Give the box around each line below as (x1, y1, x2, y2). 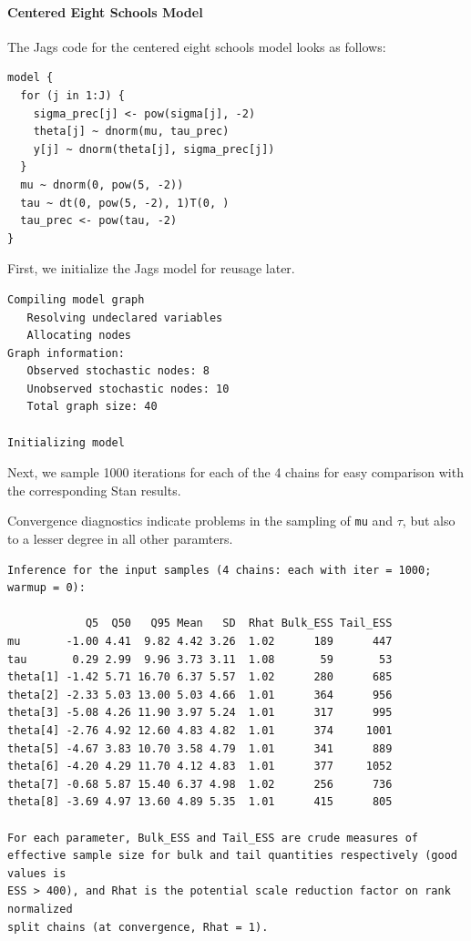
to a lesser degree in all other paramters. (7, 529, 233, 548)
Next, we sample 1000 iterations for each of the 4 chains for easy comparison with (7, 463, 464, 482)
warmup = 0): (7, 581, 86, 595)
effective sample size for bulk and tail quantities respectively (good (7, 849, 457, 863)
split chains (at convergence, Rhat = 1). (7, 920, 269, 934)
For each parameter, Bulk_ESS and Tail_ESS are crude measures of (7, 831, 419, 844)
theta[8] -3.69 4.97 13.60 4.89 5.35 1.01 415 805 (7, 795, 393, 809)
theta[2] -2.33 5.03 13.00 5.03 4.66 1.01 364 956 (7, 688, 393, 701)
